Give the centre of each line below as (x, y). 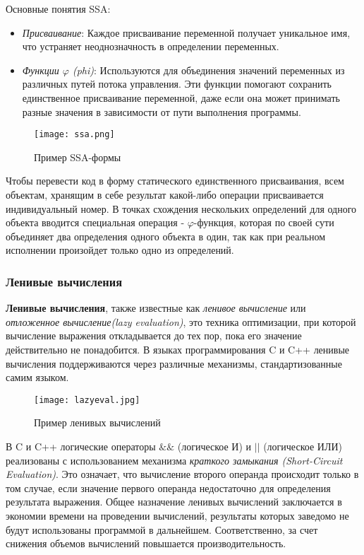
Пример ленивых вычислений (97, 422)
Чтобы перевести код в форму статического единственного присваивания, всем (175, 181)
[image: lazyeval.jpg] (87, 400)
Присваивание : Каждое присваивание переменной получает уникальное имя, (186, 32)
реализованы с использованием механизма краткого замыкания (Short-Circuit (174, 460)
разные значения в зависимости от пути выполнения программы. (162, 111)
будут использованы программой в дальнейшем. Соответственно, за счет (162, 529)
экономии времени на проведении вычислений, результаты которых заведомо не (177, 515)
